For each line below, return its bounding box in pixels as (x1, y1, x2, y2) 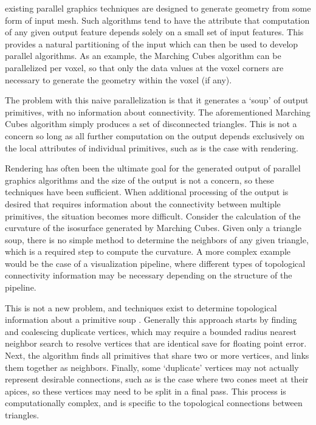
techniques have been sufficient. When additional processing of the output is (5, 185, 289, 198)
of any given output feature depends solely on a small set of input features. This (5, 26, 304, 38)
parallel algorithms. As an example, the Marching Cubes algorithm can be (5, 49, 281, 62)
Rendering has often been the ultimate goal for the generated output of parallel (5, 162, 301, 174)
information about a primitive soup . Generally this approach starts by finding (5, 313, 297, 326)
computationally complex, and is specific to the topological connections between (5, 396, 303, 409)
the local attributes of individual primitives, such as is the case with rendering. (5, 141, 298, 154)
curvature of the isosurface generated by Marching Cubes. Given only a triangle (5, 221, 301, 234)
